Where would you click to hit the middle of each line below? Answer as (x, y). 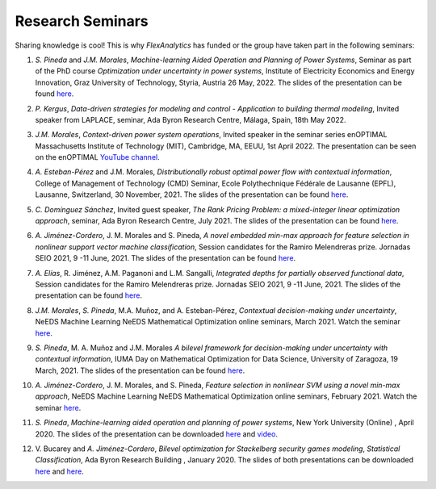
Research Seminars (82, 21)
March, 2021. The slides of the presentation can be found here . (140, 370)
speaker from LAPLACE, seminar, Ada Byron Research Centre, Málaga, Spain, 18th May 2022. (191, 119)
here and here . (59, 471)
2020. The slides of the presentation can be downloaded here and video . (157, 434)
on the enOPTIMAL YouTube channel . (98, 157)
